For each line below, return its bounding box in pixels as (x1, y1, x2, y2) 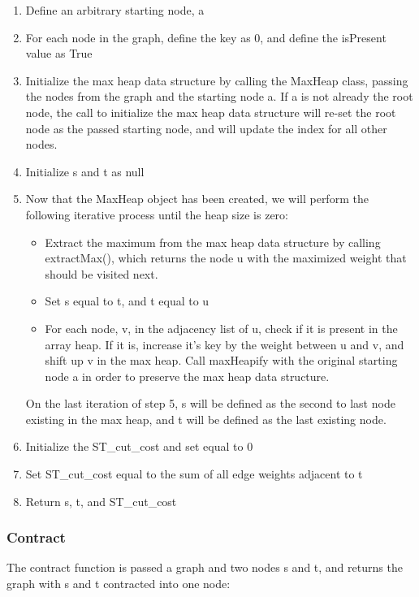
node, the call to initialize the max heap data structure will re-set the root (25, 103, 396, 120)
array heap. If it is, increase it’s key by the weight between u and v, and (45, 335, 404, 353)
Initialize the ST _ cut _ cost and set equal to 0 (25, 438, 253, 455)
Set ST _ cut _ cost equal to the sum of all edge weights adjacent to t (25, 465, 363, 482)
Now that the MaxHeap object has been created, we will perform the (25, 190, 369, 207)
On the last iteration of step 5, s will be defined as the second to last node (25, 395, 395, 412)
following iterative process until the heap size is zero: (25, 205, 288, 223)
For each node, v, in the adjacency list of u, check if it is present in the (45, 319, 398, 336)
